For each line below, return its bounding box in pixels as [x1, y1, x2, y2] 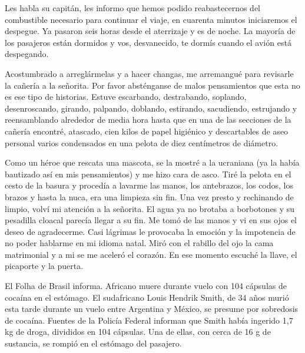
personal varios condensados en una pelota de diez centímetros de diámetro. [5, 136, 279, 149]
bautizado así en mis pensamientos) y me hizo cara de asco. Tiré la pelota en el [5, 167, 291, 180]
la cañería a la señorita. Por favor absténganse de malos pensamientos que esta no [5, 79, 300, 91]
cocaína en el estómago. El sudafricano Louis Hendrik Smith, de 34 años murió [5, 291, 289, 303]
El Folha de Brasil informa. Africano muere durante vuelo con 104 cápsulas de [5, 280, 287, 292]
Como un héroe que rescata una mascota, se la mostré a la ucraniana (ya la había [5, 156, 300, 169]
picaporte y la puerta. [5, 260, 84, 272]
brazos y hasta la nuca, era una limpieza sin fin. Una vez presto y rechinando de [5, 190, 294, 203]
